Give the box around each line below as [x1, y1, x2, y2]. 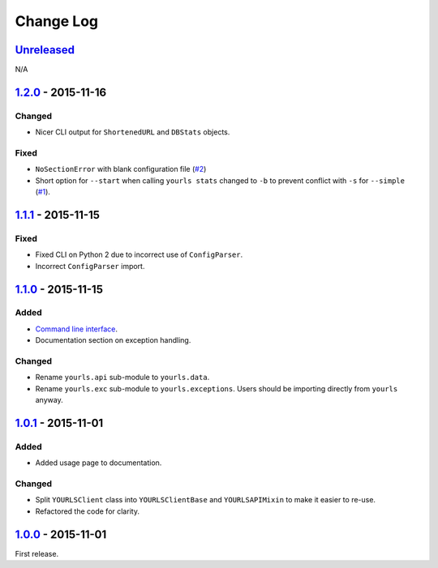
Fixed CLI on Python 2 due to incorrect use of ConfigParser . [35, 250, 243, 259]
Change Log [15, 12, 99, 30]
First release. [15, 549, 59, 558]
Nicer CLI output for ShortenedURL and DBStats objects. [35, 127, 230, 137]
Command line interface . [35, 324, 118, 334]
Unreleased [15, 43, 75, 57]
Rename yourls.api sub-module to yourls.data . [35, 373, 210, 382]
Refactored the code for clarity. [35, 506, 140, 516]
